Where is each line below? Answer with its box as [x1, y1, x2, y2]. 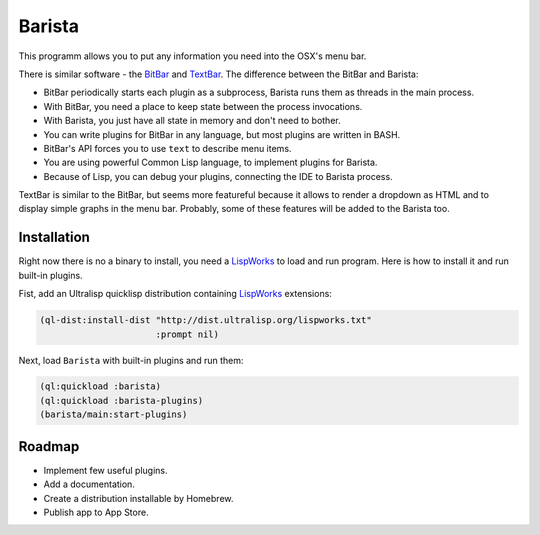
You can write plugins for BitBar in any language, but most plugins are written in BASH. [43, 128, 401, 140]
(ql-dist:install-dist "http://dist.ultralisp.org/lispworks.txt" [39, 315, 372, 326]
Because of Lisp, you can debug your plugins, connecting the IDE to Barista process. [43, 170, 394, 182]
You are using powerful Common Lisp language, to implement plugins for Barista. [43, 156, 378, 169]
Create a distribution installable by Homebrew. [43, 492, 234, 504]
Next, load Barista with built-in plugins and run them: [18, 354, 244, 366]
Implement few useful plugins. [43, 464, 168, 476]
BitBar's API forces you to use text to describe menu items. [43, 142, 292, 154]
